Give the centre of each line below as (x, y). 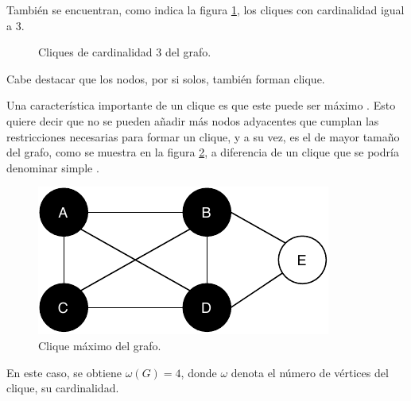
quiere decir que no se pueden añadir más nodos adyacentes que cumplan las (193, 120)
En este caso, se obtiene (64, 372)
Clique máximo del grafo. (100, 345)
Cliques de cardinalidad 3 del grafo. (125, 52)
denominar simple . (53, 167)
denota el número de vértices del (310, 372)
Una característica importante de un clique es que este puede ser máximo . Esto (201, 105)
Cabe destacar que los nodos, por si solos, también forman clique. (166, 78)
